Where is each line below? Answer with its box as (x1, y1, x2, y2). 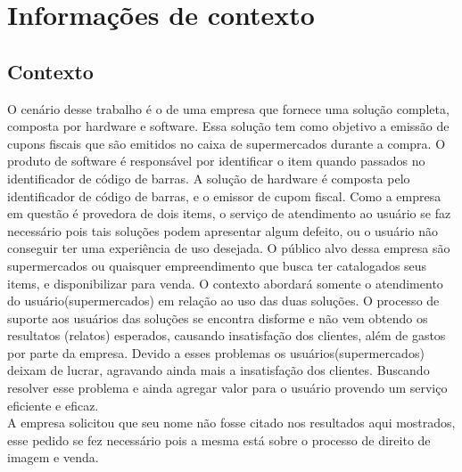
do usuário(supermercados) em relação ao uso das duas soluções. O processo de (7, 291, 440, 310)
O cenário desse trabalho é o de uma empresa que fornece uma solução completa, (7, 99, 450, 118)
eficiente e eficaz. (7, 395, 99, 414)
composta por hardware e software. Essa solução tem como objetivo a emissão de (7, 117, 450, 135)
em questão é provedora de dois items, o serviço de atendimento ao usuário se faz (7, 204, 451, 223)
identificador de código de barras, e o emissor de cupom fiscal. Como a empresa (7, 186, 441, 205)
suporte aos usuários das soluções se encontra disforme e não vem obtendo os (7, 308, 428, 327)
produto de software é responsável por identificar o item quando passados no (7, 151, 425, 170)
